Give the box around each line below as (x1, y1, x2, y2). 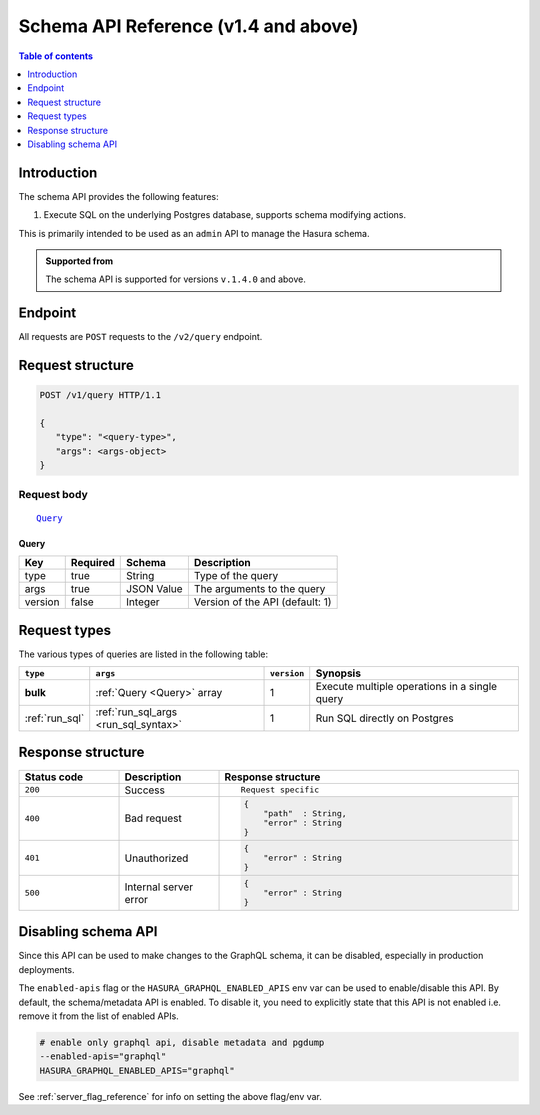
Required (70, 556, 115, 570)
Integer (126, 595, 160, 609)
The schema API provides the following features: (18, 190, 219, 202)
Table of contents (18, 50, 94, 62)
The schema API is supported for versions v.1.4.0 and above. (45, 273, 307, 285)
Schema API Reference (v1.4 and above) (18, 15, 359, 37)
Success (124, 783, 165, 797)
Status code (24, 770, 84, 784)
